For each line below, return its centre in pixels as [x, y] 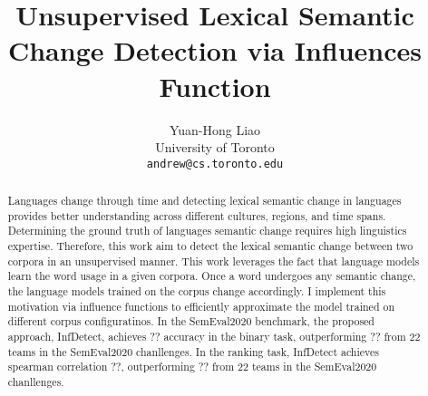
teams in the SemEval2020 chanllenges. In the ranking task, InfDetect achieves [193, 351]
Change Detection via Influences [215, 50]
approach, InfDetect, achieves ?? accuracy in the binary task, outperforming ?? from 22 [214, 337]
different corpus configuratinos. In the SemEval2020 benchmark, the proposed [191, 321]
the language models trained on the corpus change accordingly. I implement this [197, 291]
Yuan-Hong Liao [215, 129]
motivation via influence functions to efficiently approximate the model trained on [201, 306]
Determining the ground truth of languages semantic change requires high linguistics [207, 231]
